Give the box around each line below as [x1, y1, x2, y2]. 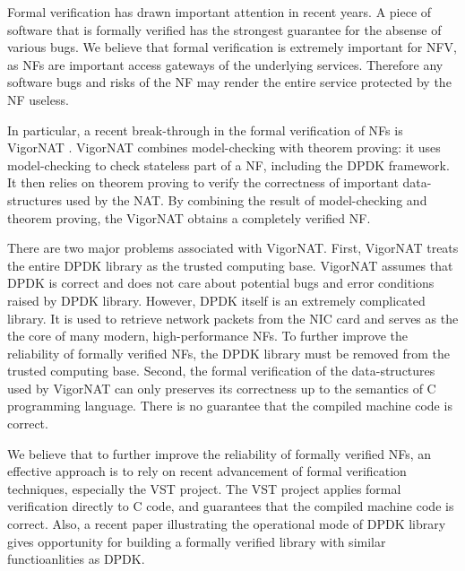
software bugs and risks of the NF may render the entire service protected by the [7, 73, 452, 91]
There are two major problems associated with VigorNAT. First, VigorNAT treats [7, 238, 459, 257]
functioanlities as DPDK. [7, 549, 145, 568]
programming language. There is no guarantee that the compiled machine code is [7, 396, 452, 415]
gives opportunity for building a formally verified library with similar [7, 532, 386, 550]
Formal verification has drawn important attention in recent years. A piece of [7, 3, 432, 21]
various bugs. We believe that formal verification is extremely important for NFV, [7, 38, 457, 56]
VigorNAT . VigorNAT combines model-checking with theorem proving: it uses [7, 138, 441, 157]
